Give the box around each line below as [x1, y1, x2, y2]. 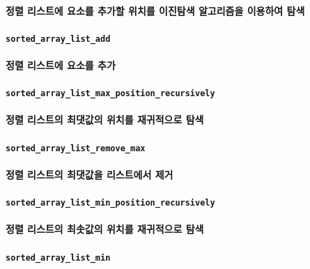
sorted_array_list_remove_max [6, 143, 146, 153]
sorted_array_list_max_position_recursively [6, 89, 215, 99]
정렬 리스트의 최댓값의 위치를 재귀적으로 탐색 [6, 112, 204, 127]
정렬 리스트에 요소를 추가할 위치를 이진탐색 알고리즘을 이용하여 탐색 [6, 3, 305, 17]
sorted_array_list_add [6, 33, 111, 44]
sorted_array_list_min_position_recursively [6, 198, 215, 208]
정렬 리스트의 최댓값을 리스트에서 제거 [6, 167, 173, 181]
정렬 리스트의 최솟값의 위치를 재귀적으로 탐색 [6, 222, 204, 236]
